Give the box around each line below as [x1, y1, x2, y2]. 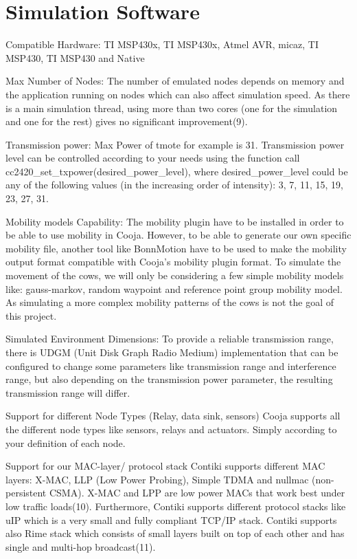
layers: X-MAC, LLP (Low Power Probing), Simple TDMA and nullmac [5, 472, 309, 486]
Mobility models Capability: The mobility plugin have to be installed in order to [5, 214, 344, 228]
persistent [5, 485, 47, 500]
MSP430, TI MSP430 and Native [5, 50, 145, 65]
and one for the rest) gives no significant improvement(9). [5, 114, 248, 129]
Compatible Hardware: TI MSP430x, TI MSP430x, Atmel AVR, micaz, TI [5, 37, 319, 52]
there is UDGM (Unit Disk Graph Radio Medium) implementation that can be [5, 345, 338, 359]
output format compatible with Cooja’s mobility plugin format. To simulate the [5, 254, 341, 269]
